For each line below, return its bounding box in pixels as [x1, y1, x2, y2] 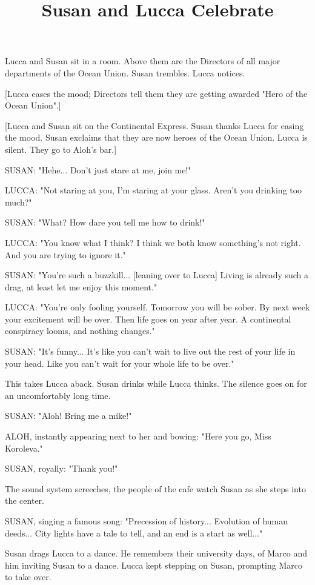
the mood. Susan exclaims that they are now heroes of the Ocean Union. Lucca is [5, 131, 308, 144]
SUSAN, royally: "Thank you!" [5, 462, 118, 475]
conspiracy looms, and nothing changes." [5, 324, 155, 337]
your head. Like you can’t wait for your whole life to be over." [5, 356, 234, 369]
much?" [5, 195, 32, 208]
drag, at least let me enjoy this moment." [5, 280, 157, 293]
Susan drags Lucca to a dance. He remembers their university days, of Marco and [5, 547, 307, 560]
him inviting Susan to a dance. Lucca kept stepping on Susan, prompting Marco [5, 558, 302, 571]
